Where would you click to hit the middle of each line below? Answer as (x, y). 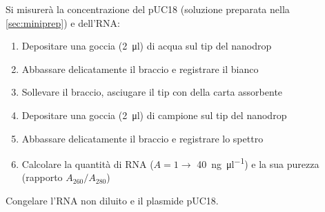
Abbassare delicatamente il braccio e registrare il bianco (140, 68)
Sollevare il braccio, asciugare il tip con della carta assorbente (152, 92)
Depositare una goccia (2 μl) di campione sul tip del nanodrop (154, 115)
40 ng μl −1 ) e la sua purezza (258, 163)
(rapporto (42, 177)
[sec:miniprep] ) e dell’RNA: (63, 22)
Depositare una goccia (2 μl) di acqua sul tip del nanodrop (147, 46)
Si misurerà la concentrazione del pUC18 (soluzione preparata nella (148, 9)
